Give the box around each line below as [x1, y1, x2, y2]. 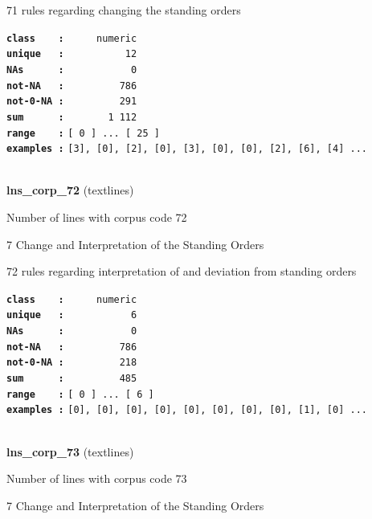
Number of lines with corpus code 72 [6, 209, 187, 226]
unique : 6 [6, 309, 137, 321]
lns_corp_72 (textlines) [6, 182, 134, 198]
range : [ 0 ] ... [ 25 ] [6, 127, 160, 139]
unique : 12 [6, 48, 137, 60]
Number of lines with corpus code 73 [6, 470, 187, 487]
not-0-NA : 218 [6, 357, 137, 369]
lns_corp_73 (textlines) [6, 443, 134, 460]
